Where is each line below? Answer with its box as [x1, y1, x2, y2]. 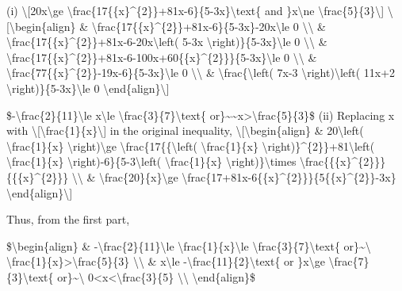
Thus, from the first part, [6, 211, 130, 228]
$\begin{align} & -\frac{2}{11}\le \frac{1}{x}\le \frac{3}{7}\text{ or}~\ [6, 237, 371, 254]
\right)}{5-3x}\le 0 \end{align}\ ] [6, 79, 170, 96]
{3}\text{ [6, 268, 54, 285]
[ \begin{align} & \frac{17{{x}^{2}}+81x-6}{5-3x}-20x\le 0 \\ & [6, 17, 326, 34]
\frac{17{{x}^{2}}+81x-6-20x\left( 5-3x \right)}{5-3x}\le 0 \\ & [6, 33, 327, 50]
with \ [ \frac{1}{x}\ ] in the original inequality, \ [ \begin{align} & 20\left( [6, 122, 364, 139]
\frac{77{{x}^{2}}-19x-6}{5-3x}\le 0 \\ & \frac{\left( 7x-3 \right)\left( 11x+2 [6, 64, 396, 81]
